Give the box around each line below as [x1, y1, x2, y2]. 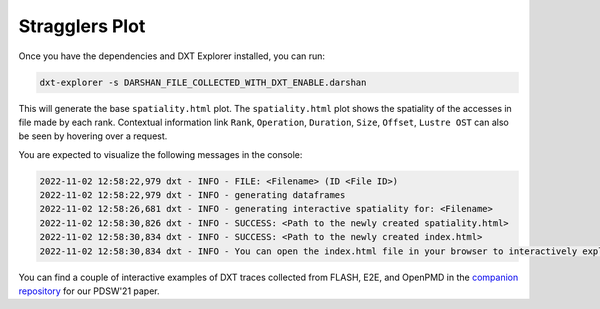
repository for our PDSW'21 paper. [18, 285, 160, 297]
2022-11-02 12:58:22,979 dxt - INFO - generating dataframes [39, 190, 346, 201]
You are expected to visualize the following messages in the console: [18, 148, 303, 160]
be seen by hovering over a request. [18, 130, 168, 142]
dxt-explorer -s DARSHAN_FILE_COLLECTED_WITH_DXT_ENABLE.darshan [39, 76, 367, 88]
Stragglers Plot [18, 15, 146, 37]
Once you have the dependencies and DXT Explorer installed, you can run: [18, 50, 325, 62]
